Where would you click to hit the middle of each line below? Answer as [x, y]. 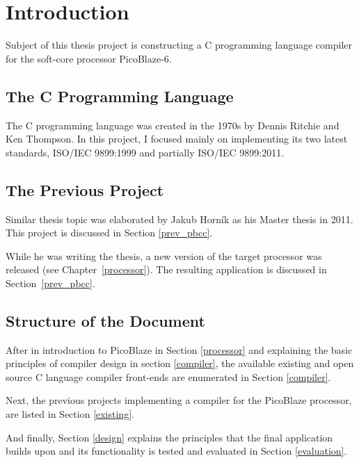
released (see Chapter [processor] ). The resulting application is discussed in [166, 269]
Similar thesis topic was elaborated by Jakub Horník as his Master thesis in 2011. [179, 219]
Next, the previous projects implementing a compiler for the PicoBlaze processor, [179, 400]
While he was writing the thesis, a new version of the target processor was [164, 255]
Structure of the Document [105, 320]
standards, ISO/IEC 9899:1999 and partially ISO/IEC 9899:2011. [145, 152]
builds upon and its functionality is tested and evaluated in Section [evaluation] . [176, 451]
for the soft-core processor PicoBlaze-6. [89, 58]
